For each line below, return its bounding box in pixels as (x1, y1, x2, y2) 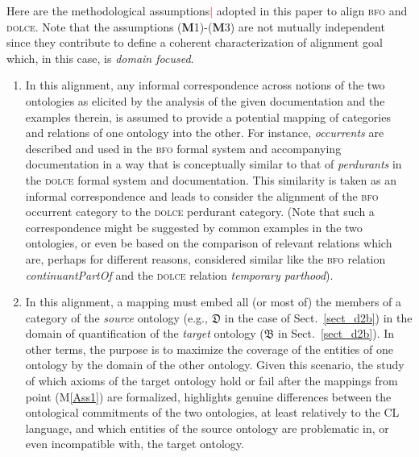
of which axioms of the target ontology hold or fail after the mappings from (25, 372, 398, 389)
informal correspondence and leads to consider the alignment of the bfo (25, 187, 379, 204)
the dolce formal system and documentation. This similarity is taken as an (25, 171, 396, 188)
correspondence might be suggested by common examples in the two (25, 218, 363, 235)
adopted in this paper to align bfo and (216, 2, 408, 19)
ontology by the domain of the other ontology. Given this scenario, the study (25, 356, 404, 373)
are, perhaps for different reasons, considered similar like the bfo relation (25, 250, 386, 267)
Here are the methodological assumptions (6, 2, 210, 19)
